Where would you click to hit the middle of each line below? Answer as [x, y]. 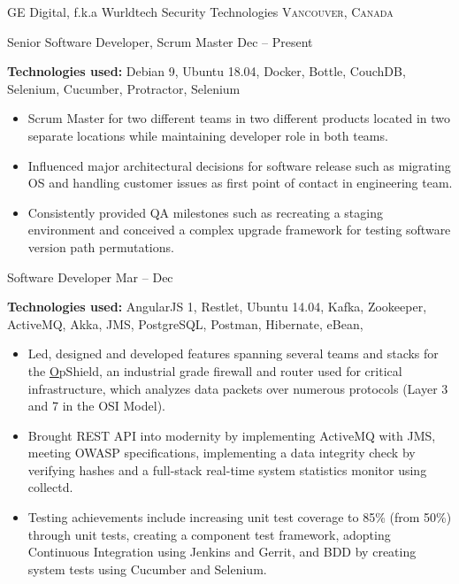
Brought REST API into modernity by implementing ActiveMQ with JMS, [232, 435]
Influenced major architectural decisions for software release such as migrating [239, 165]
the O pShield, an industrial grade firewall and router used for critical [215, 370]
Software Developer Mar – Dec [90, 277]
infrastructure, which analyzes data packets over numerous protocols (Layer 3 [238, 388]
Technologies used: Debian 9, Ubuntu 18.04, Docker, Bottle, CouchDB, [207, 71]
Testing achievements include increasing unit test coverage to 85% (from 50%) [240, 517]
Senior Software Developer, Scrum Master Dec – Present [160, 41]
